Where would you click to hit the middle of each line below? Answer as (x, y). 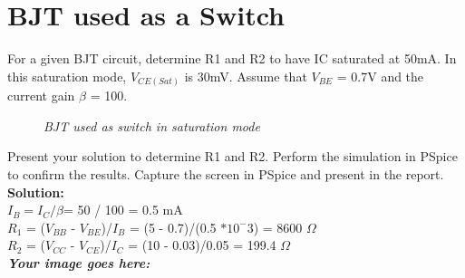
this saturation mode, (67, 76)
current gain (41, 96)
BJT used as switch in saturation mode (152, 125)
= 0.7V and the (380, 76)
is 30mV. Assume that (246, 76)
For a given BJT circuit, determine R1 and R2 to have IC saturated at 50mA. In (232, 58)
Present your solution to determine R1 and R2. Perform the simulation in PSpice (232, 156)
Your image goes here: (79, 262)
